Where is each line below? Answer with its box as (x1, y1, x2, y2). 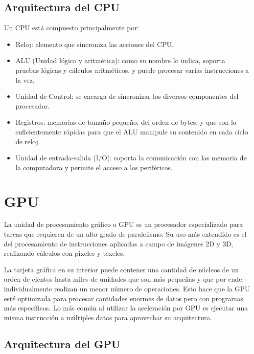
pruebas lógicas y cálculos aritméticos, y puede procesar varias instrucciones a (15, 65, 249, 75)
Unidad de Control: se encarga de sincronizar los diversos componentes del (15, 91, 239, 101)
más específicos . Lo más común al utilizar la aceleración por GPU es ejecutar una (4, 303, 248, 313)
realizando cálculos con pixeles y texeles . (4, 248, 125, 258)
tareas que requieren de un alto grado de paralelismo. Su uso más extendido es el (4, 229, 247, 239)
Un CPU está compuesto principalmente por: (4, 22, 139, 33)
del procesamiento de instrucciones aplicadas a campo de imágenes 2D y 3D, (4, 238, 233, 248)
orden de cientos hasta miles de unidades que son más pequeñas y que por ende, (4, 274, 244, 284)
